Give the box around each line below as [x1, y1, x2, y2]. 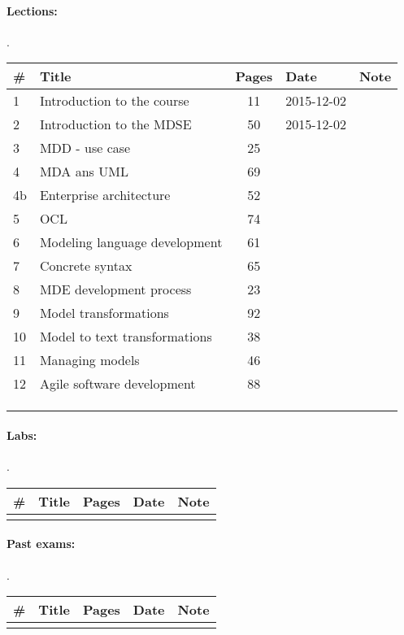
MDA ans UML [39, 162, 128, 181]
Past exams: [7, 535, 76, 552]
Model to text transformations [39, 327, 212, 346]
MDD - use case [39, 138, 131, 158]
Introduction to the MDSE [39, 115, 192, 134]
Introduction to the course [39, 91, 189, 111]
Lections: [7, 2, 58, 19]
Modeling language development [39, 233, 223, 252]
